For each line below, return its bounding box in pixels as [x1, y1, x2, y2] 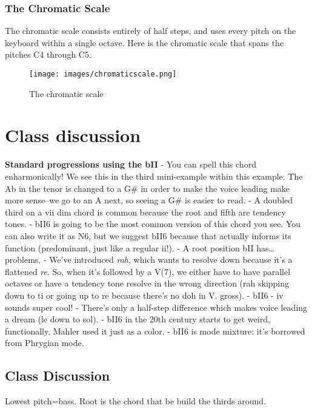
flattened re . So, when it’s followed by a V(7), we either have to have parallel [5, 265, 291, 277]
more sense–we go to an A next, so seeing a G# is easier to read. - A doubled [5, 194, 293, 206]
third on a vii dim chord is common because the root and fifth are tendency [5, 205, 286, 218]
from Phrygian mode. [5, 336, 84, 349]
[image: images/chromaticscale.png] [29, 70, 177, 78]
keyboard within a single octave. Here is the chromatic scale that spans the [5, 36, 284, 49]
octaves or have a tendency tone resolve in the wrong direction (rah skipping [5, 277, 290, 290]
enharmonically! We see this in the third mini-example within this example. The [5, 169, 303, 182]
